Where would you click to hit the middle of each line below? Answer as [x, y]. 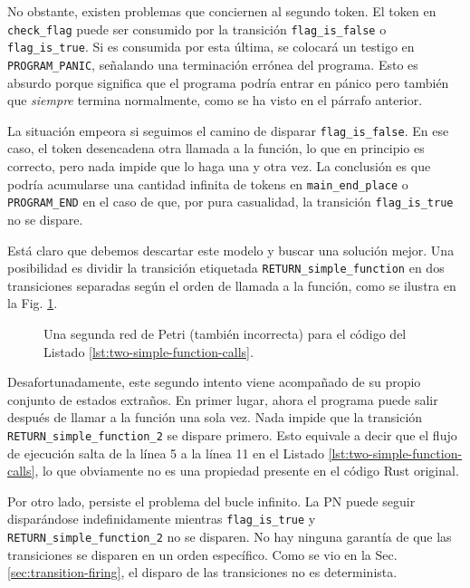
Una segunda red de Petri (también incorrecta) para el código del [225, 333]
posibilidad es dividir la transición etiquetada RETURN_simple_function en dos [226, 268]
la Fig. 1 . [33, 303]
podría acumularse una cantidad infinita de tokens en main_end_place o [208, 183]
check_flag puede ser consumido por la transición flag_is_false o [197, 29]
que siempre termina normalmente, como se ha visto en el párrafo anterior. [215, 100]
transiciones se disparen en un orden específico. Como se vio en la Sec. [202, 554]
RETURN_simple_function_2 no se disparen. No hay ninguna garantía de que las [230, 536]
